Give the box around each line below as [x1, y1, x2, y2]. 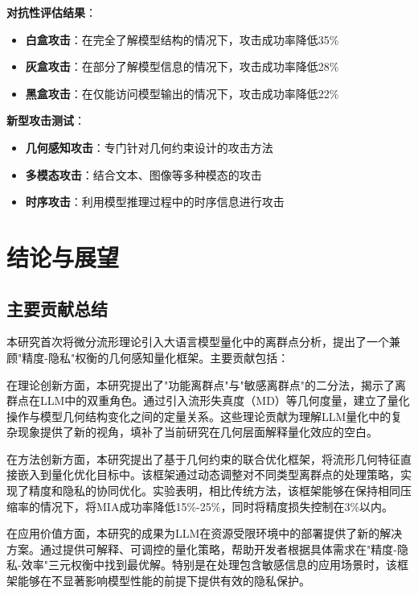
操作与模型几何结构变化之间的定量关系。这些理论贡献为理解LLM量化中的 [6, 407, 391, 424]
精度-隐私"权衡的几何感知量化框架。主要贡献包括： [22, 349, 289, 365]
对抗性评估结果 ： [6, 4, 96, 20]
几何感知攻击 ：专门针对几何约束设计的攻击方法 [25, 138, 273, 155]
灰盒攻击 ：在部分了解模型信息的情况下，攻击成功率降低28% [25, 58, 339, 75]
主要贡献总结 [6, 295, 108, 320]
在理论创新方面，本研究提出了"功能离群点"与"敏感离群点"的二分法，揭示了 [6, 376, 395, 393]
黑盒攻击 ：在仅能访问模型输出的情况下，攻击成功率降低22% [25, 85, 339, 101]
